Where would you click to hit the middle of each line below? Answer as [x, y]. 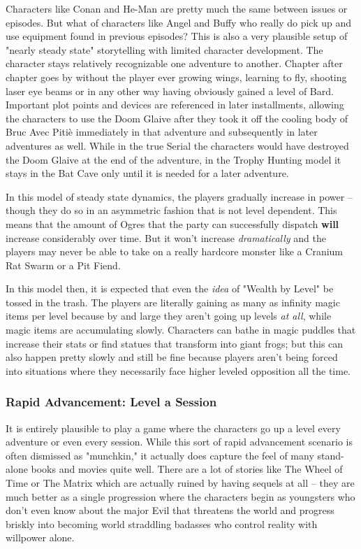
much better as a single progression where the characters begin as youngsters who [180, 496]
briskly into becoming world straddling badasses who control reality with [162, 523]
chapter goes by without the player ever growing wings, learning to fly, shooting [176, 77]
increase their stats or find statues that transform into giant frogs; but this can [175, 343]
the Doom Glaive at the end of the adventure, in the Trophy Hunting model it [174, 159]
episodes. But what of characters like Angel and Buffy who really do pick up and [179, 22]
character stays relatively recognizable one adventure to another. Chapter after [174, 63]
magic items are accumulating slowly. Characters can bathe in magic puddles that [181, 330]
